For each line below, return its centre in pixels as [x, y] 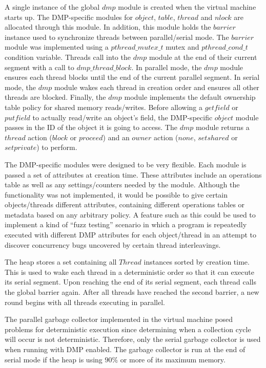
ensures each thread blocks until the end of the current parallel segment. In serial [132, 77]
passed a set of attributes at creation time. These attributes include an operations [133, 174]
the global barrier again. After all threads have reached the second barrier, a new [132, 292]
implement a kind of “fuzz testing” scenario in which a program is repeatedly [126, 224]
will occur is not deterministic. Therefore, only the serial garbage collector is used [133, 339]
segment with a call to [39, 67]
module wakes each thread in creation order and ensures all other [157, 87]
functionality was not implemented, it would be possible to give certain [116, 194]
